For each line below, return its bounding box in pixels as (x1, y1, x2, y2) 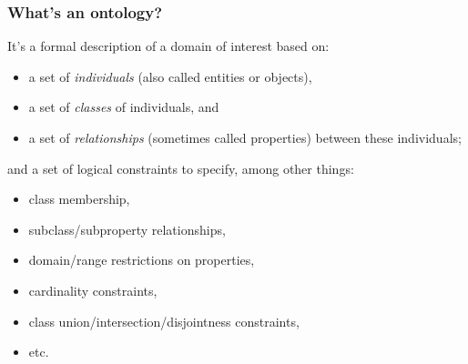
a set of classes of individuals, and (28, 97, 219, 116)
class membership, (28, 189, 130, 208)
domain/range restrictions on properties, (28, 250, 255, 269)
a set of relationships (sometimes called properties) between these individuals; (28, 128, 462, 147)
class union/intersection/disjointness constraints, (28, 311, 300, 330)
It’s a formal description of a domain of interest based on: (7, 36, 330, 56)
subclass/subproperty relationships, (28, 219, 226, 238)
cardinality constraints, (28, 280, 158, 299)
